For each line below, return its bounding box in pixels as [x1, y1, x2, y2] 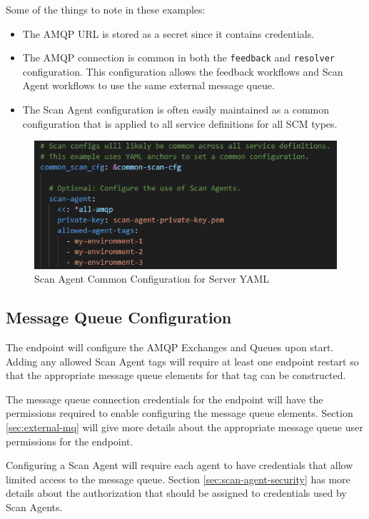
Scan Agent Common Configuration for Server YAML [34, 271, 269, 286]
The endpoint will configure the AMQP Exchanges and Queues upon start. [6, 339, 334, 354]
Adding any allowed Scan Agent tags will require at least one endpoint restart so [6, 353, 359, 368]
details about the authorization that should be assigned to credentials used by [6, 485, 347, 500]
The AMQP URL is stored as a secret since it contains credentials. [22, 26, 315, 41]
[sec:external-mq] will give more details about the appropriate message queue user [6, 419, 363, 434]
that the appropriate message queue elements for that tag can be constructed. [6, 368, 346, 383]
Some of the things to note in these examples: [6, 2, 206, 16]
